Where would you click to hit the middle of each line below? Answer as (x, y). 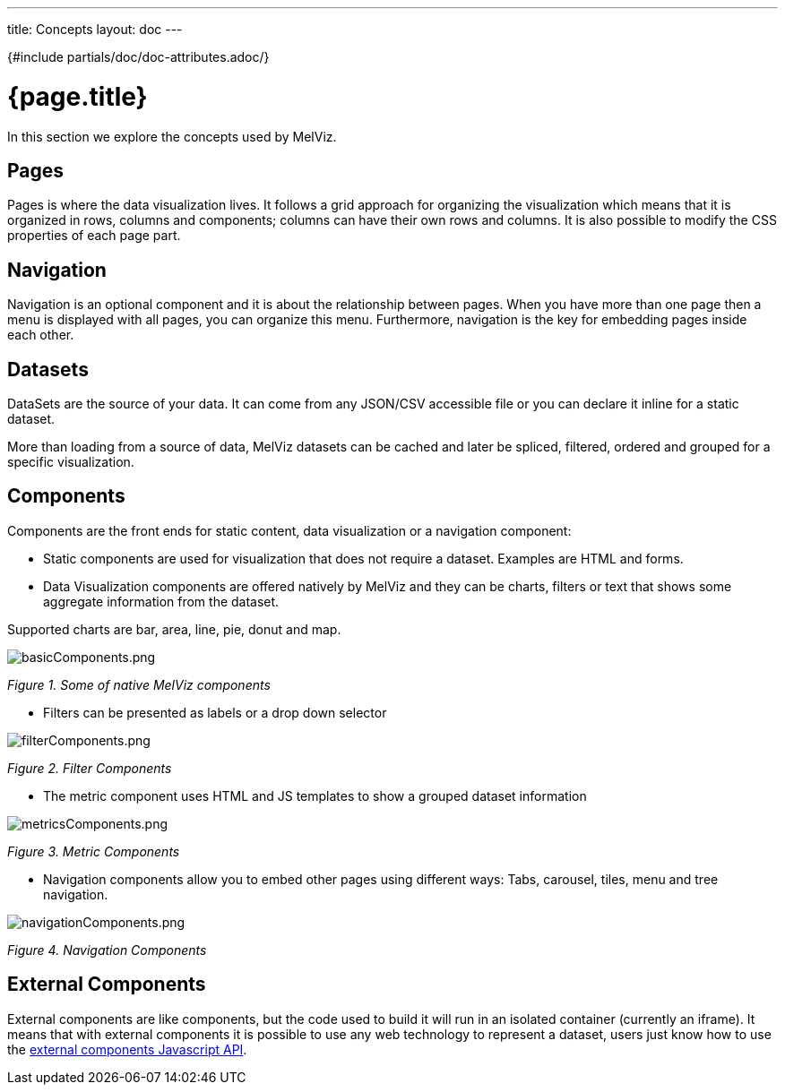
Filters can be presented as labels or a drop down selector (215, 712)
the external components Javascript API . (127, 1049)
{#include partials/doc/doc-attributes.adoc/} (138, 57)
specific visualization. (71, 462)
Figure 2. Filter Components (90, 768)
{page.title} (78, 96)
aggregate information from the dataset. (161, 601)
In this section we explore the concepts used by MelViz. (172, 136)
